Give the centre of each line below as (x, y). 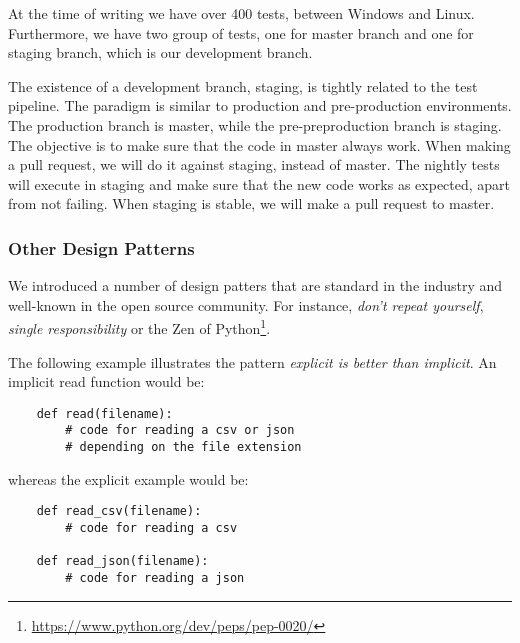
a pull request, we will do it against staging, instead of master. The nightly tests (254, 164)
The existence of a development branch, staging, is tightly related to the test (243, 85)
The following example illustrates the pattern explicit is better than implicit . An (252, 361)
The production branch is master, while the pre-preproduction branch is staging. (255, 124)
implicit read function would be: (106, 381)
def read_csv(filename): (119, 511)
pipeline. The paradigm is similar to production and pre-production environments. (260, 105)
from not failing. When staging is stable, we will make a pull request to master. (251, 203)
